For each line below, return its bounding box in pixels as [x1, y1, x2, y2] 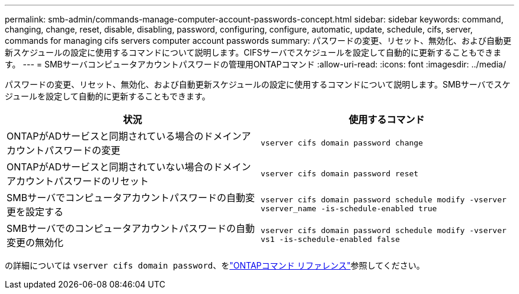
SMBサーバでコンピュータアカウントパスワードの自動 [7, 192, 246, 203]
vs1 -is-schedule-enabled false [261, 235, 400, 244]
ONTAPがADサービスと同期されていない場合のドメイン [7, 161, 251, 173]
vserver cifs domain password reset [261, 169, 419, 178]
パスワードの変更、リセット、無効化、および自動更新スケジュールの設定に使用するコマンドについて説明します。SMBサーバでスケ [5, 79, 511, 89]
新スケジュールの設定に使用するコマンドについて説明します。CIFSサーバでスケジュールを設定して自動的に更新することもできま [5, 47, 502, 57]
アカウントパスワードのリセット [7, 175, 149, 187]
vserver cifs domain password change [261, 138, 423, 147]
